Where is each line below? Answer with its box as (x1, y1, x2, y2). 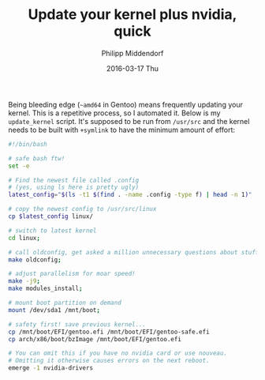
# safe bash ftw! (8, 154, 65, 163)
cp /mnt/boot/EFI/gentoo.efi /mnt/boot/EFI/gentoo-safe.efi (8, 328, 211, 336)
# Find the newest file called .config (8, 176, 140, 184)
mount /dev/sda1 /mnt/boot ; (8, 306, 101, 314)
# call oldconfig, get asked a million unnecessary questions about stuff (8, 248, 259, 256)
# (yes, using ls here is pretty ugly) (8, 183, 140, 191)
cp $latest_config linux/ (8, 213, 93, 220)
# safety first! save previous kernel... (8, 320, 147, 329)
